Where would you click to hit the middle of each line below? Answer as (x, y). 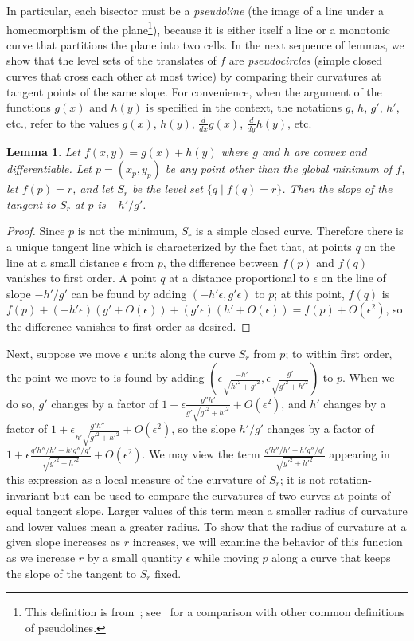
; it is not (303, 479)
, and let (93, 189)
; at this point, (309, 293)
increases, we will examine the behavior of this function (268, 542)
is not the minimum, (127, 231)
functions (29, 107)
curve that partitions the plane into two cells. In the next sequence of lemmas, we (205, 44)
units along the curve (184, 353)
